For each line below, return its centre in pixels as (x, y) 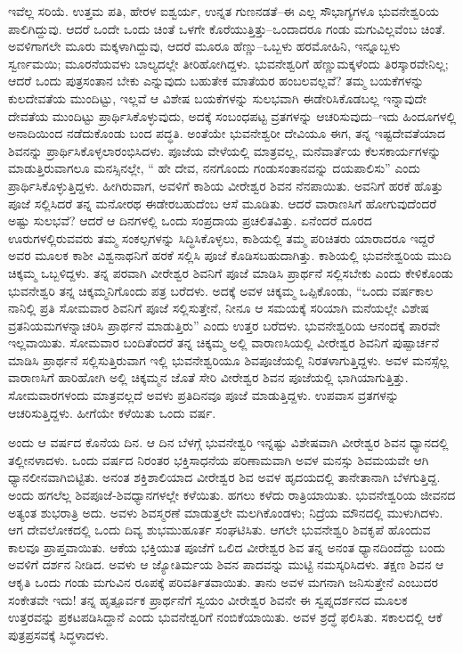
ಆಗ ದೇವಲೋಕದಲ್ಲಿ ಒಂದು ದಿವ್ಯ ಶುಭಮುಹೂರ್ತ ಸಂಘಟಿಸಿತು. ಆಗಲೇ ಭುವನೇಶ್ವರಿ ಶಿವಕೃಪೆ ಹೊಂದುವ (219, 530)
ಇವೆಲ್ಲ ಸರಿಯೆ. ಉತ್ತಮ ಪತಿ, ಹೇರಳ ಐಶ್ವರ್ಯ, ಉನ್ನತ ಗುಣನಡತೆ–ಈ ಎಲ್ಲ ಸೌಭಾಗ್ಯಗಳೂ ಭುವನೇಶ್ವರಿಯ (223, 11)
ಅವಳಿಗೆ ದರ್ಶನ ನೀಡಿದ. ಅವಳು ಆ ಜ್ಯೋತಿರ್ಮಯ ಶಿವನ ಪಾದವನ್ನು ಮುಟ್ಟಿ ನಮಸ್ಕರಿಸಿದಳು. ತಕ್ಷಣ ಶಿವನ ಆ (226, 564)
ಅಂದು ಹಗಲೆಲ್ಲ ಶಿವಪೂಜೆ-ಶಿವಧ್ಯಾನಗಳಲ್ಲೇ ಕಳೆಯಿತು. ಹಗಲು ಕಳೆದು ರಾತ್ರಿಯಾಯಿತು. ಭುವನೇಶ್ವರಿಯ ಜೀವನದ (232, 495)
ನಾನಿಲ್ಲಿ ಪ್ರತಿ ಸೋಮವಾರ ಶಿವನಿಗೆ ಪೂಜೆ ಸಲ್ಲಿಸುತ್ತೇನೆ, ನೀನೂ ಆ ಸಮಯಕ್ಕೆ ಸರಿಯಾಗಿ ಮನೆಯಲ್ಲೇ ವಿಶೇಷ (219, 308)
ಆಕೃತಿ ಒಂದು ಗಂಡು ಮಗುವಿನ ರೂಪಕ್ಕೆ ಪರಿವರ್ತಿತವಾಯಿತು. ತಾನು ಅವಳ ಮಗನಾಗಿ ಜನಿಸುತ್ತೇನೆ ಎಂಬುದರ (223, 582)
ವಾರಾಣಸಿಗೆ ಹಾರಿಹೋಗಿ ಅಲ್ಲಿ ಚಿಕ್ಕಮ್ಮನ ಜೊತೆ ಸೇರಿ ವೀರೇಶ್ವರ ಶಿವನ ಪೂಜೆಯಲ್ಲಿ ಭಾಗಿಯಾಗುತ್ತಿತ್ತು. (208, 377)
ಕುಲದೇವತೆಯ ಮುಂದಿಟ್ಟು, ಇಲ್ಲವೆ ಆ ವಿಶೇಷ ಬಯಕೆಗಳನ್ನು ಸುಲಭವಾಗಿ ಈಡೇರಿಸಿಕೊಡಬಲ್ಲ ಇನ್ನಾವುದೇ (218, 98)
